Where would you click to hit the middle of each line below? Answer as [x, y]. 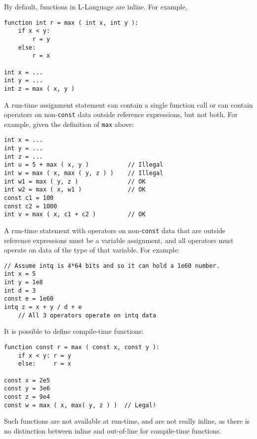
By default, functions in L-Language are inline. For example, [96, 6]
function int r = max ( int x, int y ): [71, 23]
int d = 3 [20, 290]
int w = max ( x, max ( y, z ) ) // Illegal [84, 173]
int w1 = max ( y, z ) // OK [75, 181]
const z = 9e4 [27, 397]
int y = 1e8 [23, 282]
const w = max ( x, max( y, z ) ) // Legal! [80, 405]
